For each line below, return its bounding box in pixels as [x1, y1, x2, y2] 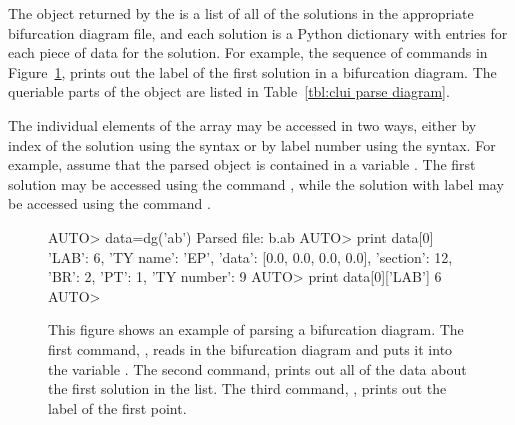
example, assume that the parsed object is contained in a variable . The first [8, 154, 476, 175]
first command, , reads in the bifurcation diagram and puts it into [48, 338, 453, 359]
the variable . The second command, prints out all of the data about [48, 358, 467, 379]
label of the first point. [48, 397, 187, 418]
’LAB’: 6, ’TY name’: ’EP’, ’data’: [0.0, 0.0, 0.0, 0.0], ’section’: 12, [48, 246, 453, 267]
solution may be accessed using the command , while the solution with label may [8, 173, 504, 194]
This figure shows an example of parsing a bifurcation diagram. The [48, 319, 464, 340]
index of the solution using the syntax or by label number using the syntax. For [8, 134, 496, 155]
